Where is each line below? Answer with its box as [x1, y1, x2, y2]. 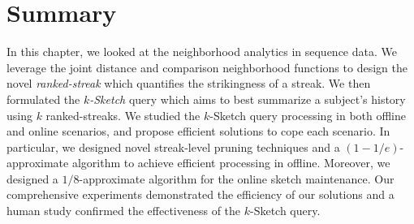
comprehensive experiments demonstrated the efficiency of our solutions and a [6, 186, 395, 203]
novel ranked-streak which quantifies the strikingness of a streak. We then [6, 75, 371, 92]
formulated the [6, 90, 80, 107]
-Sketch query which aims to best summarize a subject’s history [89, 90, 406, 107]
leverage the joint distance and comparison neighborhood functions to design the [6, 58, 408, 75]
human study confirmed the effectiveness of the [6, 202, 241, 219]
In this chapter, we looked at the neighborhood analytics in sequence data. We [6, 43, 397, 60]
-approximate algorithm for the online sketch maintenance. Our [79, 170, 395, 187]
